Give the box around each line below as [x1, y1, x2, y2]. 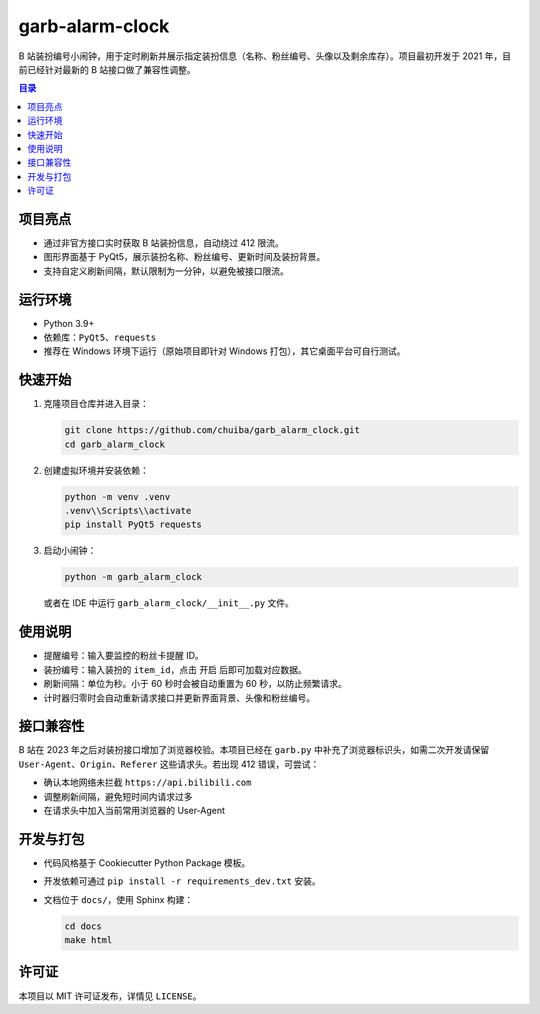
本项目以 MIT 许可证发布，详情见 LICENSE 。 [18, 990, 202, 1002]
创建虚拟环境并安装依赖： [43, 464, 149, 476]
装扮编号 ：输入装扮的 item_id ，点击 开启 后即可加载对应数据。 [43, 663, 307, 675]
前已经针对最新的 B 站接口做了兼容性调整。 [18, 63, 197, 75]
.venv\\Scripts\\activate [64, 505, 192, 517]
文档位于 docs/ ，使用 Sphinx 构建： [43, 893, 194, 905]
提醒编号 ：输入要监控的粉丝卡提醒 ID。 [43, 650, 204, 662]
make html [64, 935, 113, 946]
